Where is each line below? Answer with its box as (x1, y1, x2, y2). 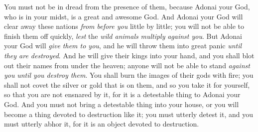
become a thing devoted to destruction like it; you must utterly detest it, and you (4, 109, 254, 119)
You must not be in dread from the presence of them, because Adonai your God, (4, 1, 250, 11)
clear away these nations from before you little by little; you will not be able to (4, 21, 244, 31)
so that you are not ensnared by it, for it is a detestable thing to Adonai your (4, 89, 241, 100)
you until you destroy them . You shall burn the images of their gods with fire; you (4, 70, 254, 80)
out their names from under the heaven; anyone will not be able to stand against (4, 60, 250, 70)
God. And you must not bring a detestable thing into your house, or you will (4, 99, 239, 109)
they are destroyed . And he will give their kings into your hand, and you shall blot (4, 50, 255, 60)
